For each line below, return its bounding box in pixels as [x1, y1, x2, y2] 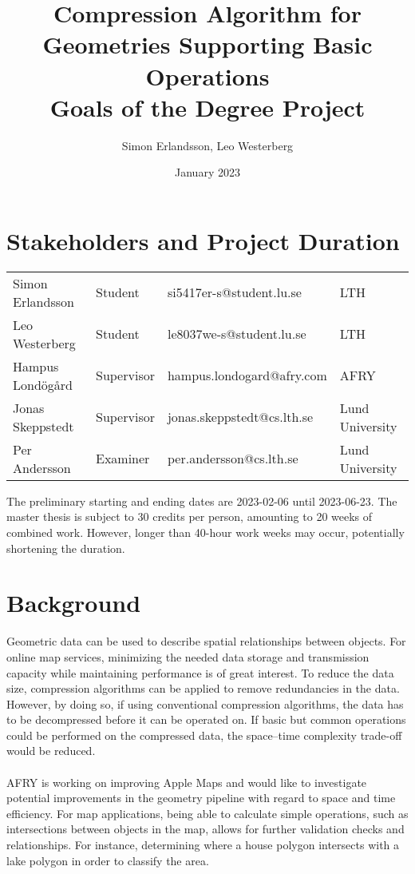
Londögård [13, 375, 73, 394]
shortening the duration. [6, 539, 125, 556]
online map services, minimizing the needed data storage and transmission [6, 648, 370, 665]
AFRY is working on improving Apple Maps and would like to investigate [6, 773, 367, 790]
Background [6, 586, 141, 619]
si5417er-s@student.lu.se [167, 283, 302, 302]
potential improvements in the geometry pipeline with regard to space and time [6, 789, 396, 806]
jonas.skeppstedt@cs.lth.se [167, 407, 314, 427]
